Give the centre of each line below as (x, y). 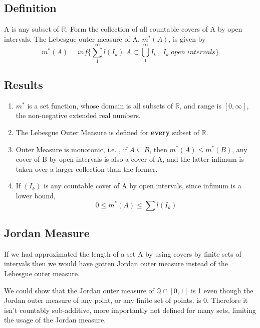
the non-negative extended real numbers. (78, 115)
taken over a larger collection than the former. (87, 169)
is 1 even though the (222, 290)
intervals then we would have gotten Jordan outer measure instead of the (116, 263)
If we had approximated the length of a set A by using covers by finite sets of (123, 253)
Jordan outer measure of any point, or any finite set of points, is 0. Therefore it (126, 300)
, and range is (201, 105)
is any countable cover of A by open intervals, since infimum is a (142, 186)
